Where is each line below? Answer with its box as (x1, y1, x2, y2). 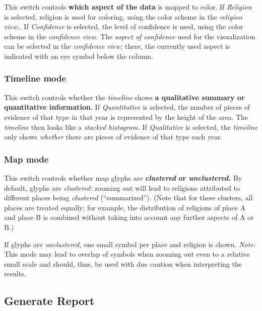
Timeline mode (4, 72, 67, 85)
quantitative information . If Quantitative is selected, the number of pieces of (4, 102, 250, 112)
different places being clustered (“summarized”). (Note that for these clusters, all (4, 192, 253, 203)
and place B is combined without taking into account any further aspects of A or (4, 212, 254, 222)
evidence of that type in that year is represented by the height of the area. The (4, 111, 248, 122)
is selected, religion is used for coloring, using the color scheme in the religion (4, 11, 242, 22)
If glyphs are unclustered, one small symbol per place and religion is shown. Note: (4, 239, 256, 249)
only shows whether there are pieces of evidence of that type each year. (4, 131, 223, 142)
